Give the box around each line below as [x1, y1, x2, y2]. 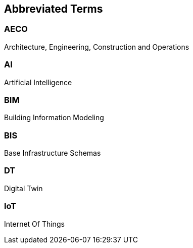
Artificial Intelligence [4, 78, 72, 87]
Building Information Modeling [4, 113, 104, 122]
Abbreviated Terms [4, 3, 103, 15]
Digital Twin [4, 184, 43, 193]
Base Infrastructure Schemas [4, 149, 101, 158]
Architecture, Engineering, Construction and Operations [4, 42, 189, 51]
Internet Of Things [4, 219, 65, 228]
